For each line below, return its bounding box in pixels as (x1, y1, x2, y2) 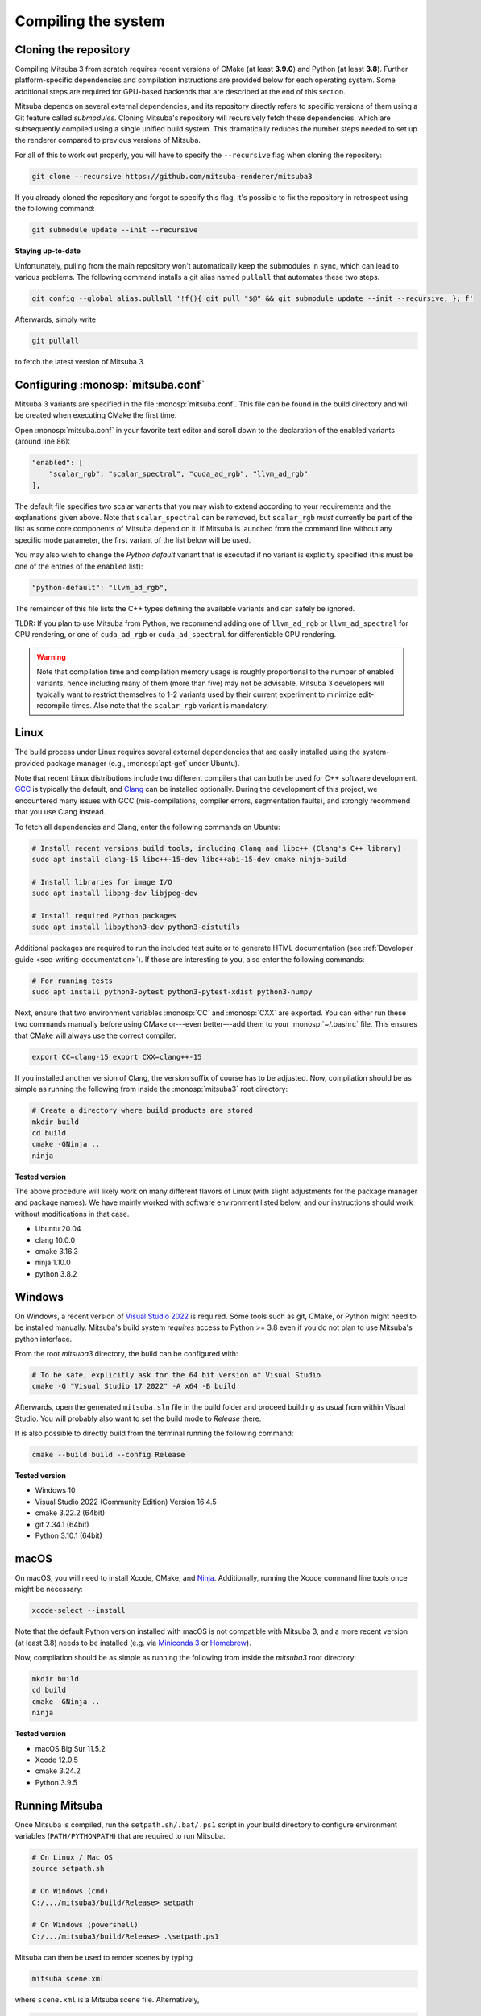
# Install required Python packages (31, 911, 177, 920)
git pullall (31, 335, 80, 345)
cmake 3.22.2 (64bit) (35, 1508, 106, 1518)
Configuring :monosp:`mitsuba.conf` (15, 377, 205, 391)
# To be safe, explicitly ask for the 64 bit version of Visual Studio (31, 1370, 321, 1379)
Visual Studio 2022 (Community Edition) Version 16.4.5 (35, 1497, 217, 1506)
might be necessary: (15, 1585, 84, 1594)
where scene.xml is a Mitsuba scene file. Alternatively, (15, 1994, 200, 2004)
